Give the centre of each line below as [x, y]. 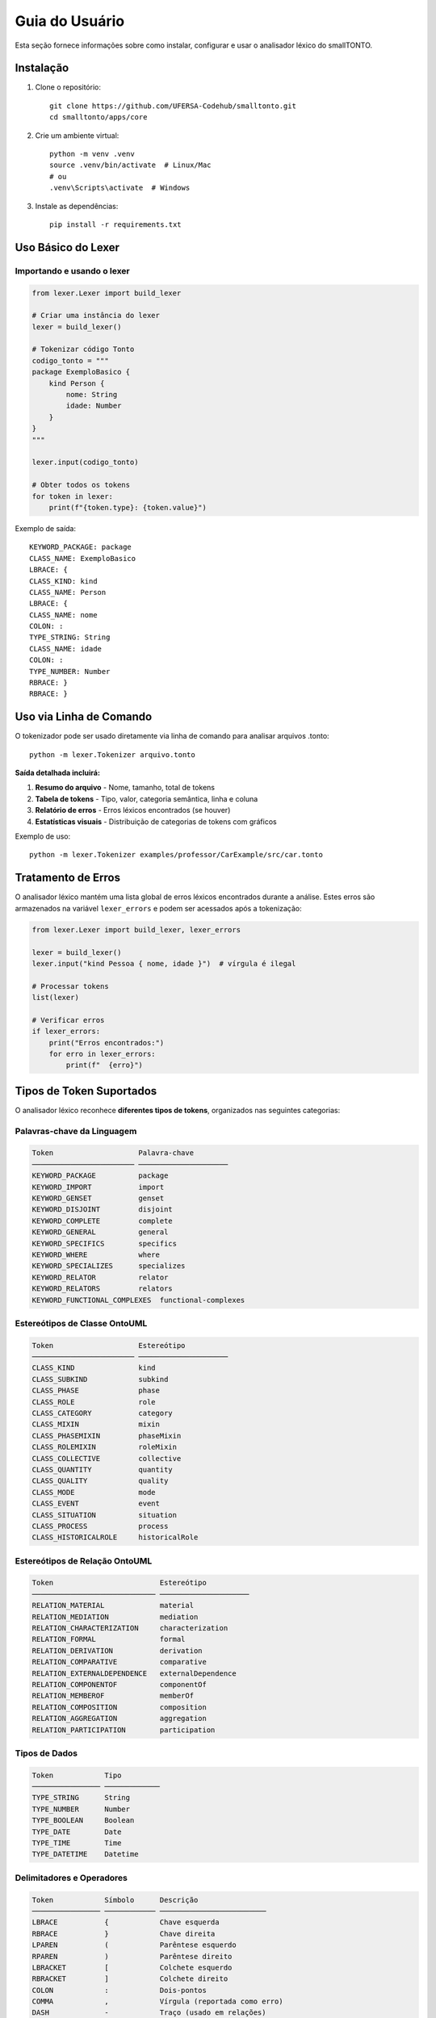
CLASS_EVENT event [96, 1504]
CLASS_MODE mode [94, 1492]
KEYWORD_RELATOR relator [100, 1277]
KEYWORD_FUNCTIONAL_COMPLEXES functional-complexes [138, 1300]
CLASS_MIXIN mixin [96, 1424]
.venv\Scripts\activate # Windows [120, 188]
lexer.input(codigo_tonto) [85, 463]
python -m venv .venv [92, 154]
